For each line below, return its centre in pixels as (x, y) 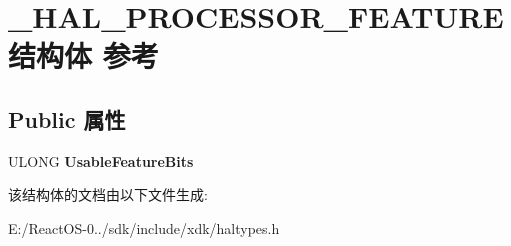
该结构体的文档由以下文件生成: (108, 194)
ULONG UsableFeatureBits (101, 160)
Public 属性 (67, 118)
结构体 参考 (83, 55)
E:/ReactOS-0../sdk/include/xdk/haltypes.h (144, 227)
